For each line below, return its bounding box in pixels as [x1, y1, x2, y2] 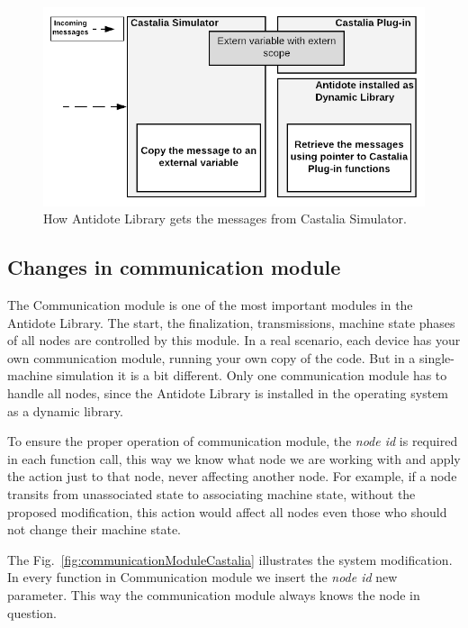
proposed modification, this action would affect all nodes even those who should [7, 502, 447, 521]
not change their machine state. [7, 520, 181, 539]
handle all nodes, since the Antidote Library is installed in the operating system [7, 384, 449, 403]
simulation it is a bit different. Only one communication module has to [56, 366, 447, 385]
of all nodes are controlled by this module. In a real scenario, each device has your [7, 331, 461, 350]
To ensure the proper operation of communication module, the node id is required [7, 432, 458, 451]
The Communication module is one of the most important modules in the [7, 296, 413, 314]
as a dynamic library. [7, 401, 123, 420]
